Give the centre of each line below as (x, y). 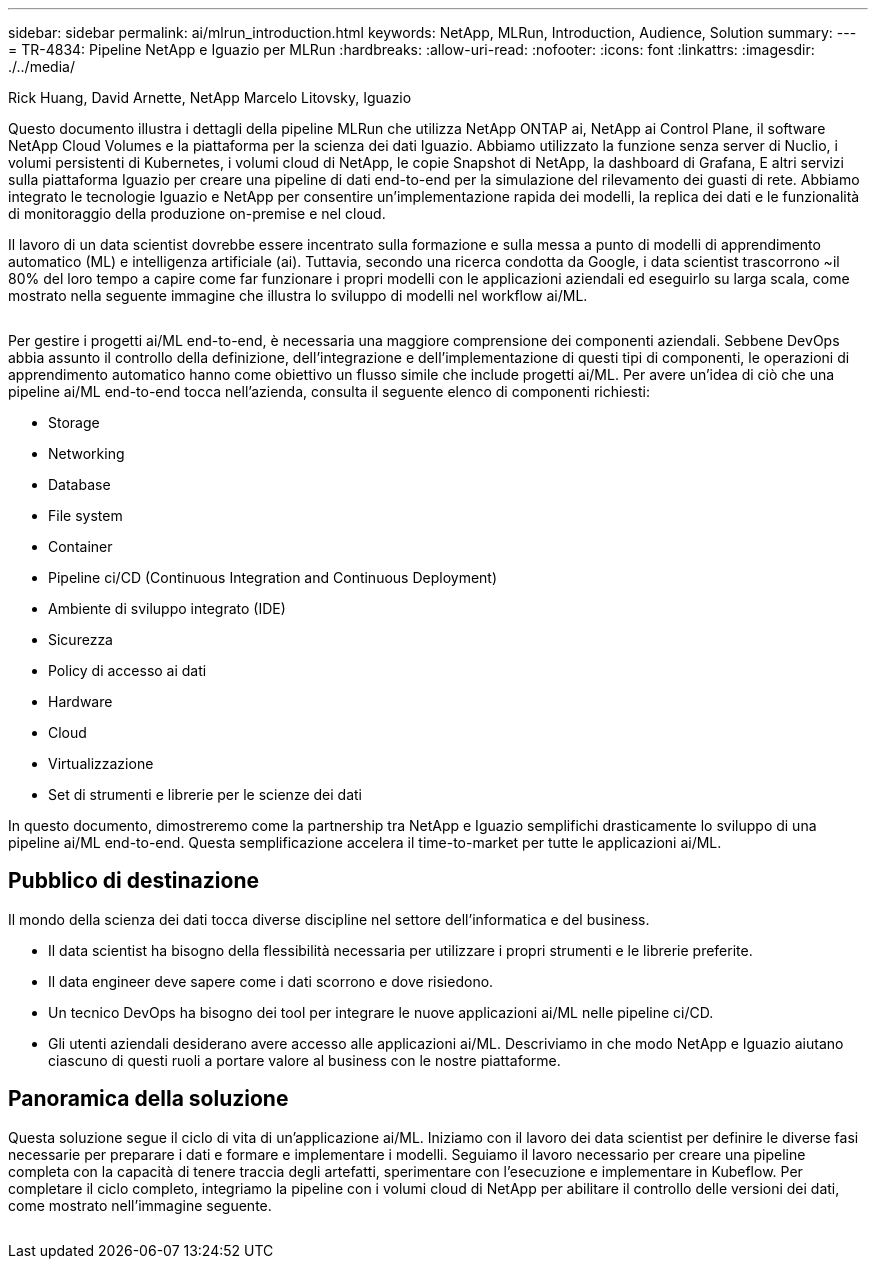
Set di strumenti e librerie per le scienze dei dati (205, 794)
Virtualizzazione (101, 763)
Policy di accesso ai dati (127, 670)
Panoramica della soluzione (148, 1099)
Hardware (80, 701)
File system (85, 515)
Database (79, 484)
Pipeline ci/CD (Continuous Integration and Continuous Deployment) (273, 577)
